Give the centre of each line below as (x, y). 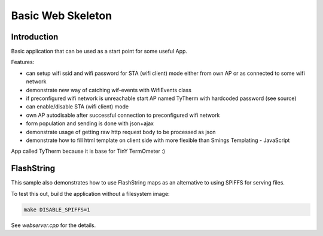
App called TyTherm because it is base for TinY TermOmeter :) (88, 151)
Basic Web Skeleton (62, 16)
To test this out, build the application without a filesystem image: (90, 193)
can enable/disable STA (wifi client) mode (77, 107)
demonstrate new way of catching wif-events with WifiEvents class (109, 90)
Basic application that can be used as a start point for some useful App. (99, 52)
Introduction (35, 37)
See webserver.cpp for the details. (53, 225)
